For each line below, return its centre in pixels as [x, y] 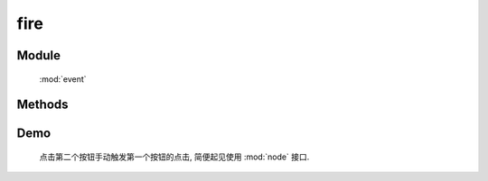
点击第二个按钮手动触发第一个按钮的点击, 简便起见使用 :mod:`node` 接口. [174, 157]
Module [38, 55]
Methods [42, 105]
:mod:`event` [63, 79]
